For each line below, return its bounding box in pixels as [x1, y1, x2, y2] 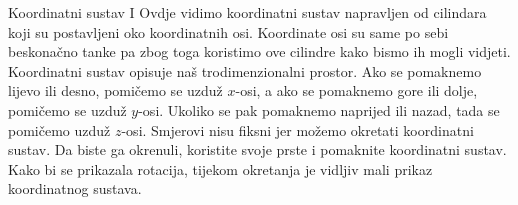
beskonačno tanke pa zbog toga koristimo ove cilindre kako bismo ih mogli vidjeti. [8, 41, 511, 62]
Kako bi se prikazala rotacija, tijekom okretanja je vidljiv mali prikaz [8, 158, 433, 179]
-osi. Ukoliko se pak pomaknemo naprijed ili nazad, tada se [138, 99, 500, 120]
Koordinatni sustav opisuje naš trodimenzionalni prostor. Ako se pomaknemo [8, 60, 482, 81]
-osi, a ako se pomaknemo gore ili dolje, [235, 80, 478, 101]
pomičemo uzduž [8, 119, 111, 140]
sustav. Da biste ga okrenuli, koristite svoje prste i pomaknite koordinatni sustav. [8, 139, 507, 160]
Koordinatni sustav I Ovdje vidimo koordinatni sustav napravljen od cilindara [8, 2, 487, 22]
